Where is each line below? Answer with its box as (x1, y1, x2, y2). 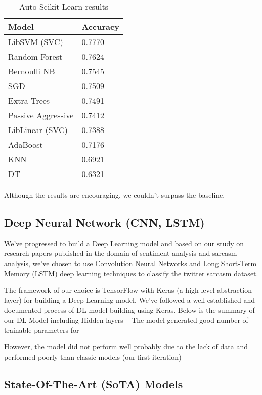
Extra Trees (8, 95, 50, 106)
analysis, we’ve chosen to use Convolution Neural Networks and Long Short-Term (4, 257, 257, 268)
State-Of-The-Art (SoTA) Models (4, 376, 183, 391)
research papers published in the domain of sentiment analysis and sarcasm (4, 248, 237, 258)
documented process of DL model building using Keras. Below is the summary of (4, 304, 255, 315)
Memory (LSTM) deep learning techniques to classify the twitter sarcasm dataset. (4, 268, 258, 278)
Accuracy (81, 21, 119, 32)
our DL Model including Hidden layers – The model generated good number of (4, 314, 248, 325)
